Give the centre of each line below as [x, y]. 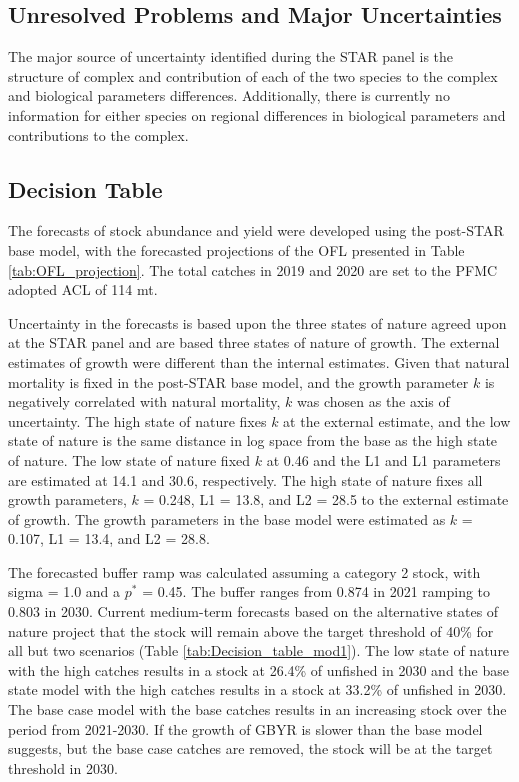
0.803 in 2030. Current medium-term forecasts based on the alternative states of [253, 611]
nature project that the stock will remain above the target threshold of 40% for [251, 630]
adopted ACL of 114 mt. [83, 289]
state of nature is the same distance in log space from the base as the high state [253, 440]
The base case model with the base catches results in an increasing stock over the [257, 709]
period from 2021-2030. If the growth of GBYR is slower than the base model [245, 728]
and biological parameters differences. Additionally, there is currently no [229, 95]
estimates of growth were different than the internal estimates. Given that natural [259, 361]
